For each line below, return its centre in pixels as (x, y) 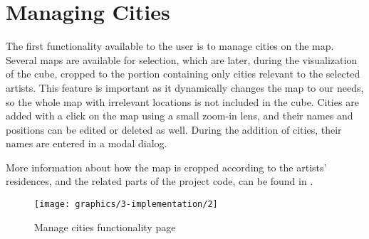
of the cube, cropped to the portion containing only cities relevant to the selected (183, 74)
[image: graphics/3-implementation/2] (126, 205)
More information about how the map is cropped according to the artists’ (166, 167)
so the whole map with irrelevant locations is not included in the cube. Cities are (182, 101)
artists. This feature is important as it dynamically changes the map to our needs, (185, 87)
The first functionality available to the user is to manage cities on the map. (170, 46)
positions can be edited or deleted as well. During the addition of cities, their (174, 129)
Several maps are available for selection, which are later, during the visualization (182, 59)
